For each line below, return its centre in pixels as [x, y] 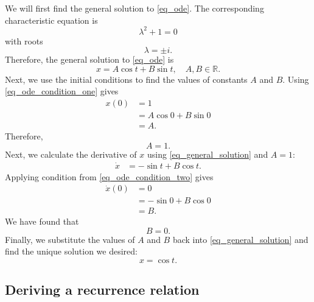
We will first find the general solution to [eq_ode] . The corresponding [134, 8]
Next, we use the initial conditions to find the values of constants [126, 79]
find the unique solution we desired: [71, 251]
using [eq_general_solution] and [208, 154]
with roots [24, 40]
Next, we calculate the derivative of [71, 154]
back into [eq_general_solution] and [240, 239]
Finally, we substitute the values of [70, 239]
